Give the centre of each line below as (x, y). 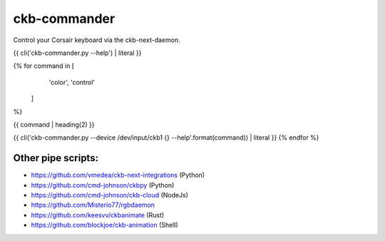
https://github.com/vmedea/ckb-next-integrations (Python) (118, 175)
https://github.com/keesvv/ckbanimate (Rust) (98, 215)
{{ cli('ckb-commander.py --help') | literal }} (77, 53)
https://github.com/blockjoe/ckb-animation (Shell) (104, 225)
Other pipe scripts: (56, 158)
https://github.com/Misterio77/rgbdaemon (93, 205)
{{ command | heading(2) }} (54, 124)
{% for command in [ (44, 66)
